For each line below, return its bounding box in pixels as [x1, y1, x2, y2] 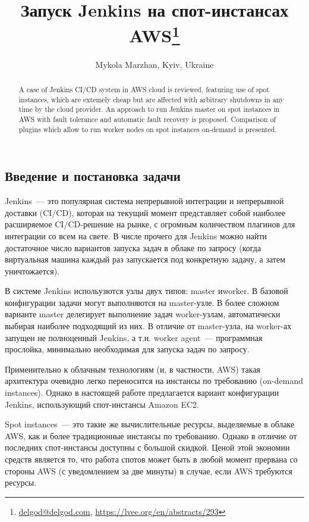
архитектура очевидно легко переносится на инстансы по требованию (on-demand [5, 374, 303, 387]
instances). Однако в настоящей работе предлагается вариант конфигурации [5, 386, 279, 399]
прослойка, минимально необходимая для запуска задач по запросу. [5, 343, 250, 355]
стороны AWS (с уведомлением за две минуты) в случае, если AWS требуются [5, 464, 292, 477]
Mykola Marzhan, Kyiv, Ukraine [95, 58, 214, 70]
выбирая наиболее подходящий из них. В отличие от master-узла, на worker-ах [5, 320, 292, 332]
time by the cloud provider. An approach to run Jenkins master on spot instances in [18, 104, 280, 114]
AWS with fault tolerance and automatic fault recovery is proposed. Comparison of [18, 114, 276, 124]
